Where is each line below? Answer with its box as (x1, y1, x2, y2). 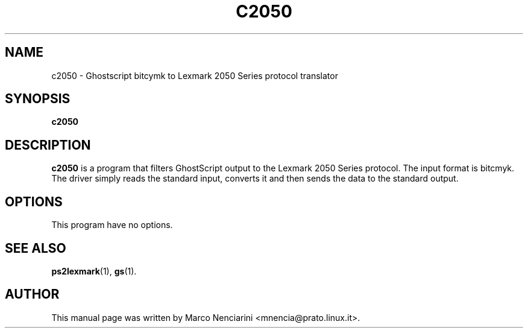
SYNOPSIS (5, 91, 71, 107)
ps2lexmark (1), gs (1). (51, 265, 137, 276)
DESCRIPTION (5, 137, 91, 153)
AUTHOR (5, 287, 60, 302)
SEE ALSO (5, 240, 66, 256)
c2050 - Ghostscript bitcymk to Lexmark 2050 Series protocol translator (51, 70, 338, 81)
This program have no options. (51, 220, 173, 230)
